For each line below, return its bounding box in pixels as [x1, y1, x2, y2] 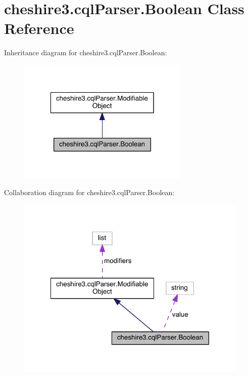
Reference [4, 18, 74, 39]
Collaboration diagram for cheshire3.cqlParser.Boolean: [4, 187, 175, 198]
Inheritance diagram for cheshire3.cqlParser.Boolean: [4, 47, 167, 58]
